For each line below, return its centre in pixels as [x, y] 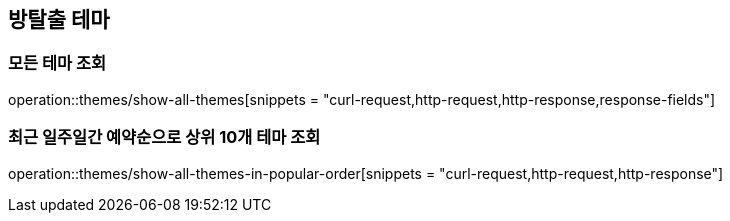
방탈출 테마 [59, 19]
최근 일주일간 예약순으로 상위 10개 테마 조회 [164, 137]
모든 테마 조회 [57, 63]
